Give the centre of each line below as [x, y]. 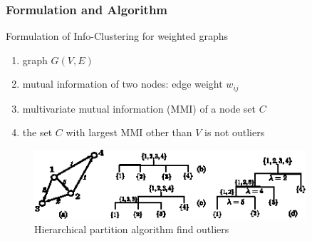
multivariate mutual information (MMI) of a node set [139, 108]
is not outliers [235, 132]
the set [37, 132]
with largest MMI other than [129, 132]
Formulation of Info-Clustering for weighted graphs [117, 36]
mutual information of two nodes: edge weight [123, 84]
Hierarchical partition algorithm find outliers [132, 229]
